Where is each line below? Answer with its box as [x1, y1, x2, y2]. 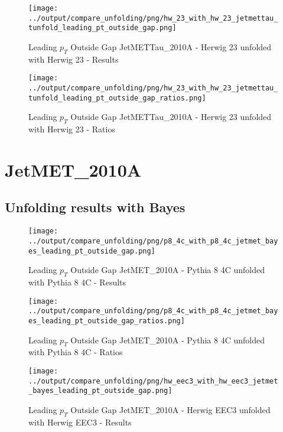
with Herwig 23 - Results [28, 53, 119, 65]
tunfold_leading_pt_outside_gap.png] [28, 24, 177, 33]
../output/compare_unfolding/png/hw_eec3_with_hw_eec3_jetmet [28, 376, 278, 385]
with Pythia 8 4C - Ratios [28, 346, 123, 358]
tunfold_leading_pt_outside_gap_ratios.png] [28, 93, 206, 102]
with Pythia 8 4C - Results [28, 276, 126, 288]
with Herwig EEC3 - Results [28, 415, 132, 428]
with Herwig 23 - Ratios [28, 123, 115, 135]
